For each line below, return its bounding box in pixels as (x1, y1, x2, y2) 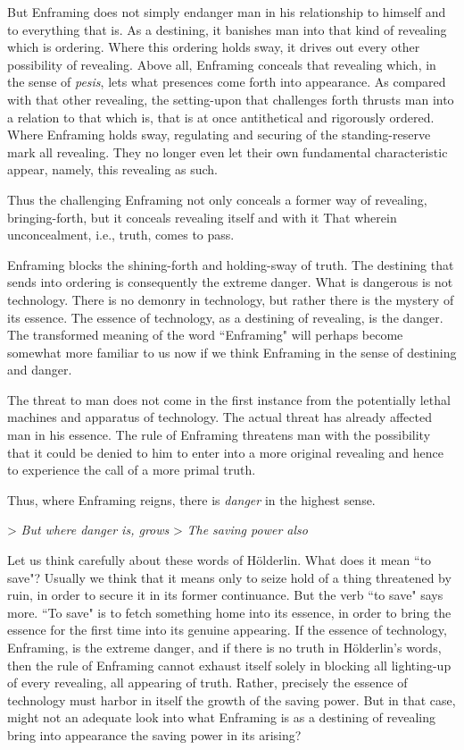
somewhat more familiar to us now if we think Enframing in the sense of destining (7, 342, 457, 361)
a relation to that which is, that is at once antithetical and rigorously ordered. (7, 107, 435, 126)
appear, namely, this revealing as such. (7, 160, 218, 179)
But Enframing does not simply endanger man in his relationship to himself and (7, 3, 446, 21)
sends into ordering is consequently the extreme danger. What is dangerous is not (7, 273, 453, 291)
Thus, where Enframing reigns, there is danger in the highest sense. (7, 490, 376, 509)
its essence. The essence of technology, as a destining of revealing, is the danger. (7, 308, 443, 326)
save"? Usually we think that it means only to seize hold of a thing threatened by (7, 568, 452, 586)
